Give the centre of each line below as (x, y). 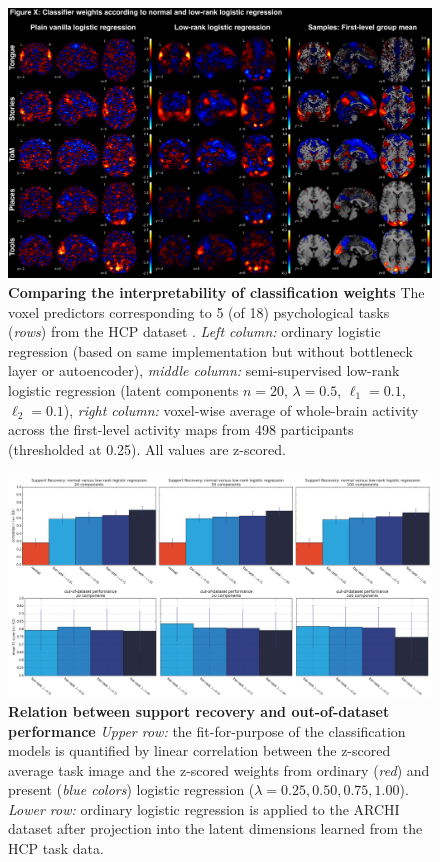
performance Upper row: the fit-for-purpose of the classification (207, 730)
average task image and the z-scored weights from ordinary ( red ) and (219, 769)
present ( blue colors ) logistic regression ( (131, 789)
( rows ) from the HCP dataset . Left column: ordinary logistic (194, 331)
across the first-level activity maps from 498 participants (181, 429)
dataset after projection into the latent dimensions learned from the (215, 828)
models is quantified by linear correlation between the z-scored (199, 750)
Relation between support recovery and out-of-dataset (199, 710)
